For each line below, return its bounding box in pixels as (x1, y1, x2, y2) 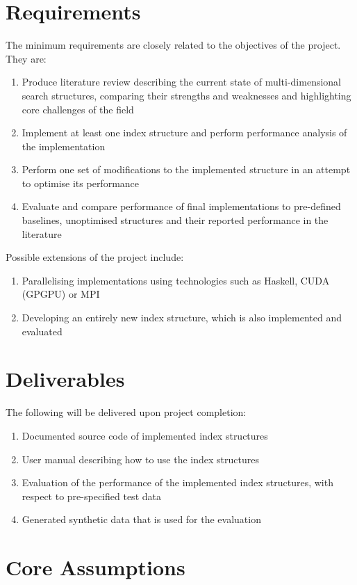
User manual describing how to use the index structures (22, 451, 259, 466)
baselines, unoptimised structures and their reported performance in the (22, 213, 329, 227)
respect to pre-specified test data (22, 488, 161, 503)
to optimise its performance (22, 175, 140, 190)
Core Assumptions (6, 553, 185, 582)
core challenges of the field (22, 102, 134, 116)
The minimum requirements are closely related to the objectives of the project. (6, 38, 341, 52)
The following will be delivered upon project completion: (6, 405, 247, 419)
